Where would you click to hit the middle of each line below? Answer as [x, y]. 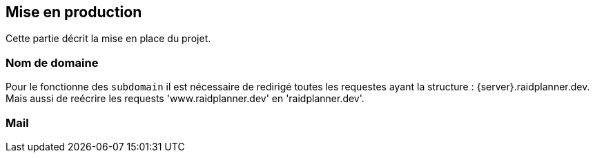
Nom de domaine [52, 62]
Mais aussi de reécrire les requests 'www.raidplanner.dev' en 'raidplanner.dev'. [185, 99]
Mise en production [74, 12]
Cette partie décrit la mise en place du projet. [108, 39]
